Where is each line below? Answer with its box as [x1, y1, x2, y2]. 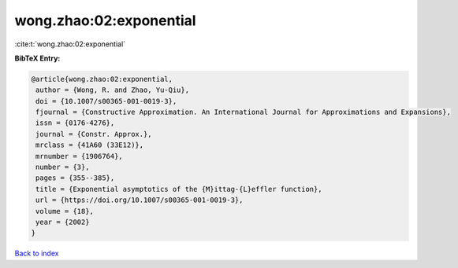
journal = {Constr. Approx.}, [35, 130, 153, 138]
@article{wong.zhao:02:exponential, [31, 75, 173, 83]
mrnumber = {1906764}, [35, 152, 124, 160]
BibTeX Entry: [14, 53, 61, 63]
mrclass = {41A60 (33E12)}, [35, 141, 144, 149]
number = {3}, [35, 163, 90, 172]
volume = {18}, [35, 207, 95, 215]
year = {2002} [35, 218, 90, 226]
